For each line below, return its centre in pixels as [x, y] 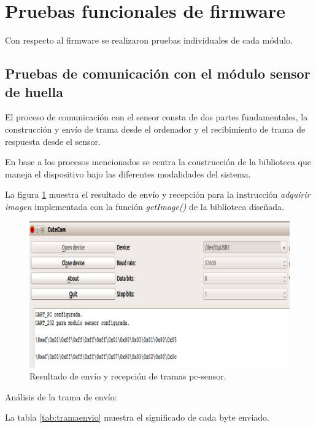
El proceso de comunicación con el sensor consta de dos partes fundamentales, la [156, 117]
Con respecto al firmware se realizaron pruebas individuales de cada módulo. [149, 40]
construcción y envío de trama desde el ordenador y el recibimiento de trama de [155, 129]
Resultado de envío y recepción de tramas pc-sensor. [128, 376]
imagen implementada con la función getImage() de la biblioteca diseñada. [145, 206]
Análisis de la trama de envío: [61, 396]
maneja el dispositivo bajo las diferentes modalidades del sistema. [128, 173]
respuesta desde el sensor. [53, 141]
